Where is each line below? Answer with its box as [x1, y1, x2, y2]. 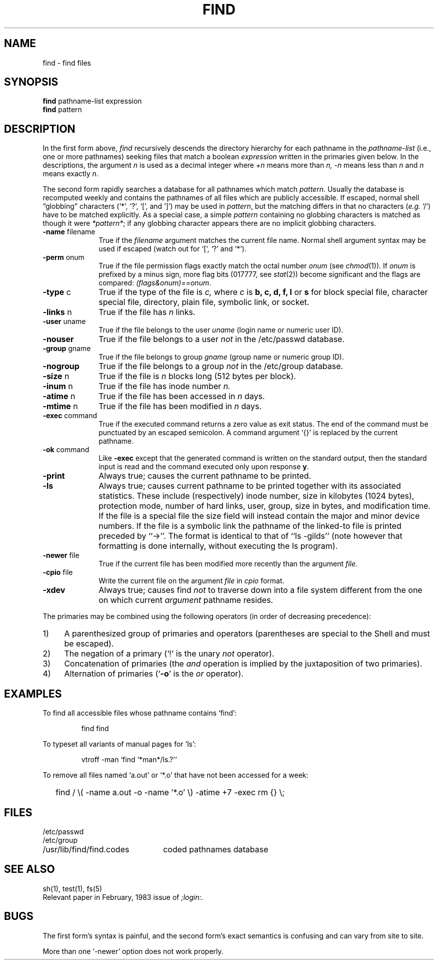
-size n [42, 371, 69, 382]
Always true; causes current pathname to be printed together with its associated [98, 481, 401, 491]
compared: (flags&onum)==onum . [98, 278, 211, 287]
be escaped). [64, 638, 114, 649]
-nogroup [42, 361, 79, 372]
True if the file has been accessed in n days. [98, 391, 265, 402]
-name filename [42, 227, 95, 236]
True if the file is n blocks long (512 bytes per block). [98, 371, 296, 382]
